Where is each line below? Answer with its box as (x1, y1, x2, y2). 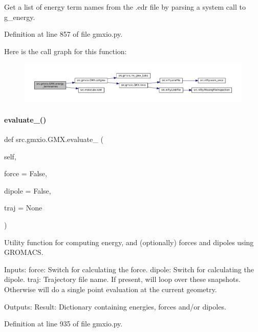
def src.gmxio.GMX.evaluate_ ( (4, 134, 103, 145)
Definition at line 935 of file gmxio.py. (4, 318, 123, 329)
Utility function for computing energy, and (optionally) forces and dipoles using (4, 236, 254, 247)
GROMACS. (4, 247, 44, 257)
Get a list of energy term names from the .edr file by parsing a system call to (4, 2, 246, 12)
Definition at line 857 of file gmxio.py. (4, 29, 123, 39)
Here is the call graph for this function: (4, 45, 127, 56)
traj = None (4, 202, 42, 213)
